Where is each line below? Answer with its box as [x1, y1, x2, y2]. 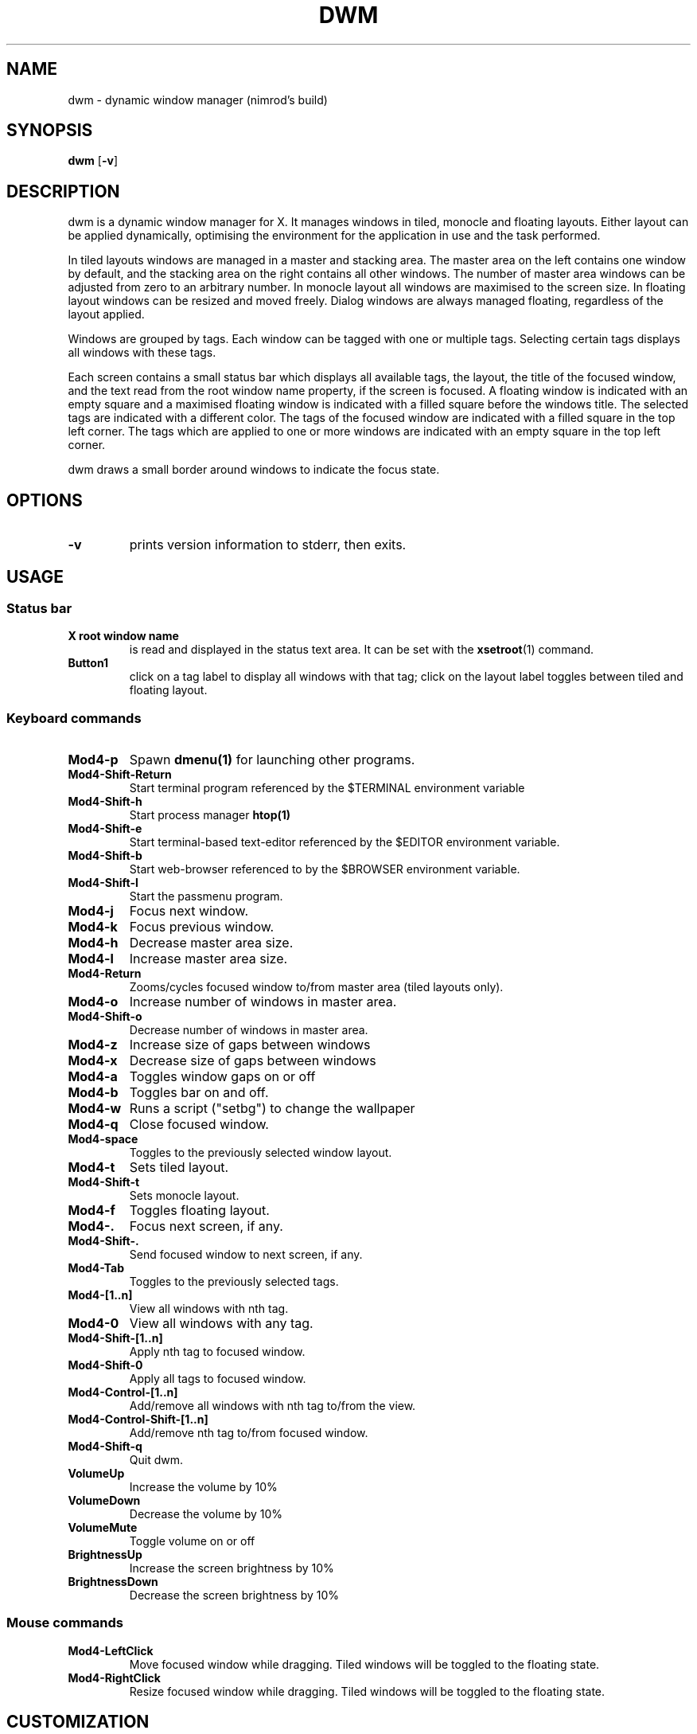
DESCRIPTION [6, 181, 120, 201]
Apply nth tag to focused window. [129, 1345, 306, 1359]
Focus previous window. [129, 919, 275, 935]
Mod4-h [68, 935, 119, 951]
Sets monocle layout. [129, 1189, 239, 1203]
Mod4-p [68, 752, 119, 768]
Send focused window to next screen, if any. [129, 1248, 363, 1262]
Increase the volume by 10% [129, 1480, 278, 1494]
